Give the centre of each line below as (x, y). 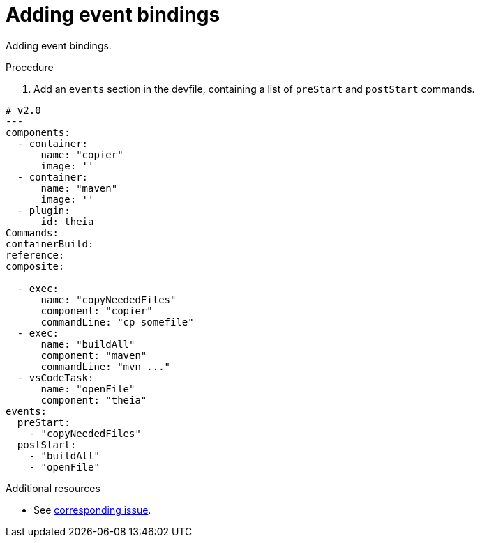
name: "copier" (82, 154)
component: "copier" (97, 311)
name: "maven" (79, 188)
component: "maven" (94, 355)
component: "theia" (94, 400)
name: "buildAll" (88, 344)
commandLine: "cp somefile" (117, 322)
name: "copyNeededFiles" (108, 299)
